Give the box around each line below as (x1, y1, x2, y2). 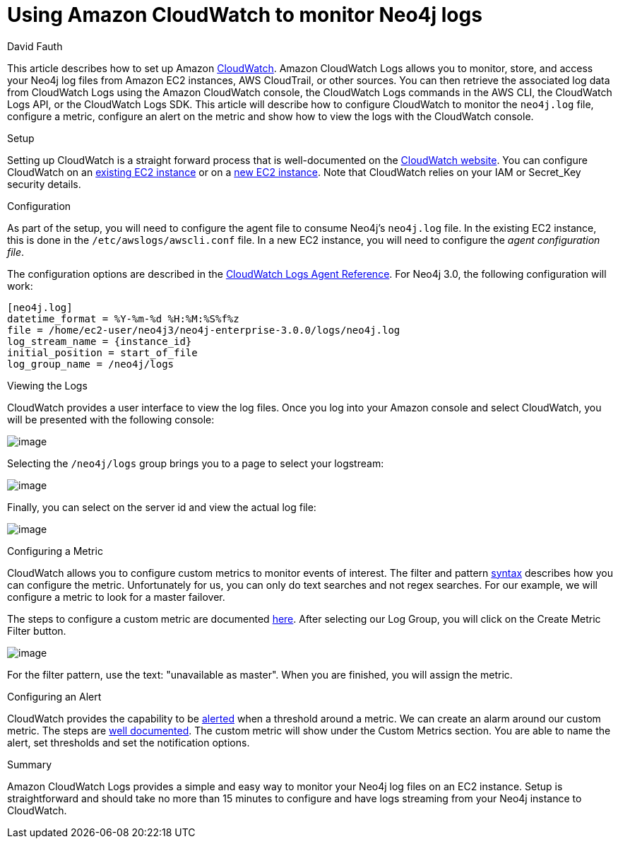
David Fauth (7, 40, 63, 52)
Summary (7, 758, 52, 770)
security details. (7, 177, 81, 190)
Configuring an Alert (7, 690, 102, 703)
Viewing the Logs (7, 379, 88, 392)
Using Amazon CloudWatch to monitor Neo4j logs (7, 3, 482, 27)
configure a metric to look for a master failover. (7, 590, 225, 603)
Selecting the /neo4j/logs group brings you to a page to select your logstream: (7, 457, 384, 469)
